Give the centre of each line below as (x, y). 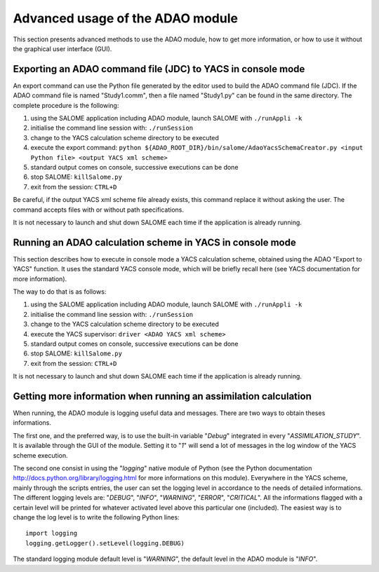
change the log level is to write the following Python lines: (96, 517)
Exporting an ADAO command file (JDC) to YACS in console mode (159, 69)
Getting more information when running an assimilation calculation (162, 396)
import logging (52, 533)
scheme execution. (40, 455)
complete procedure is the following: (66, 105)
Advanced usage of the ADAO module (126, 18)
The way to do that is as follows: (60, 292)
